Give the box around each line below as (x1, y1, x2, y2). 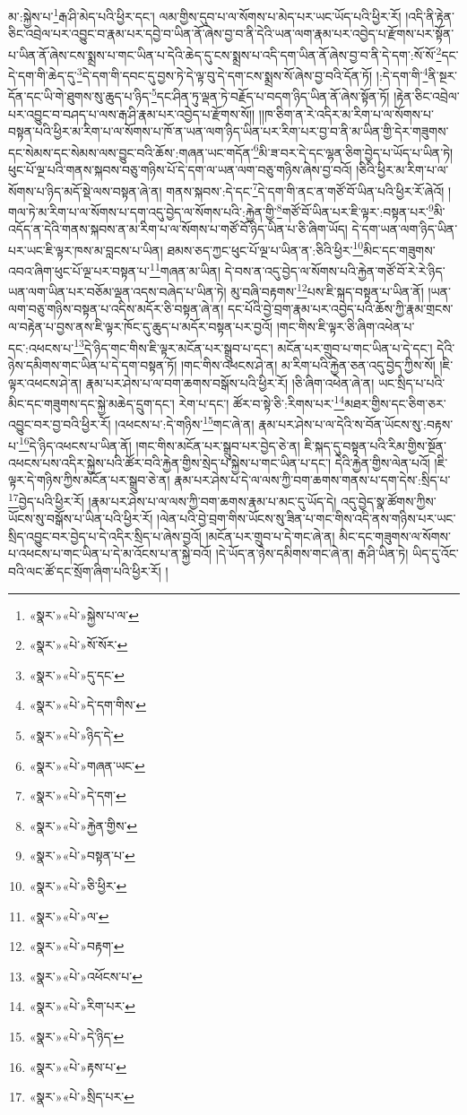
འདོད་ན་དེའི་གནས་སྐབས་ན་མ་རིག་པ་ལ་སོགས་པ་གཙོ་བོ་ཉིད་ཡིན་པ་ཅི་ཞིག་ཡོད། (8, 220, 348, 238)
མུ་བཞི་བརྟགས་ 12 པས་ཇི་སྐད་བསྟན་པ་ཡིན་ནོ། (230, 280, 424, 300)
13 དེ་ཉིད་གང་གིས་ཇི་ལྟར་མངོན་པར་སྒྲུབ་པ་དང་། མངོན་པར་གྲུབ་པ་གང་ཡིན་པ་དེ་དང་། (74, 335, 433, 357)
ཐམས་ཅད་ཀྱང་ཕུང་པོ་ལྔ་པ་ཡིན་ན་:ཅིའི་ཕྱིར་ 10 (167, 238, 364, 259)
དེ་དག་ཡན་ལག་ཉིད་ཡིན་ (351, 220, 458, 238)
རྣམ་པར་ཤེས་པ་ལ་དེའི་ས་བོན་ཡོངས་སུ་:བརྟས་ (258, 415, 454, 433)
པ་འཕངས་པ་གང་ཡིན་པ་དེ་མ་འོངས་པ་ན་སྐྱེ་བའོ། (8, 544, 212, 563)
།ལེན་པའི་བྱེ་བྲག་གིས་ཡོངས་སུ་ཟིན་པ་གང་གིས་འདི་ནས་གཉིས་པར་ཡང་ (157, 509, 456, 528)
